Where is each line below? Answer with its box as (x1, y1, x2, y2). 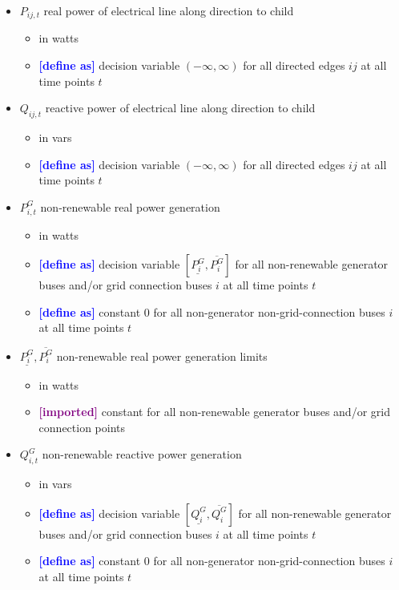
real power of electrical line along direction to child (43, 2, 294, 18)
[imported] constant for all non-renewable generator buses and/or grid (38, 403, 390, 420)
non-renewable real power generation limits (56, 347, 268, 364)
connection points (38, 418, 126, 435)
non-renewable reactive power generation (42, 446, 242, 463)
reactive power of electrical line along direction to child (45, 99, 316, 116)
